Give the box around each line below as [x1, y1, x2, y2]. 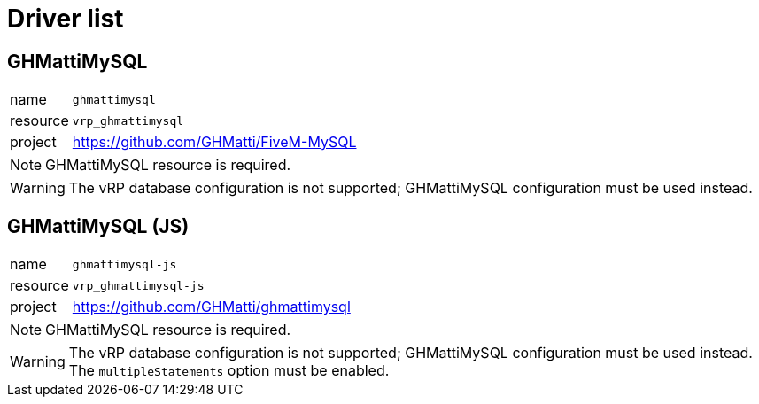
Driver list [7, 4, 124, 34]
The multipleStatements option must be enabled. [68, 361, 390, 380]
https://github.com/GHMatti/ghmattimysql [72, 298, 351, 316]
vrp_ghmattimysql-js [72, 278, 205, 292]
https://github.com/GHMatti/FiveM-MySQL [72, 133, 357, 151]
